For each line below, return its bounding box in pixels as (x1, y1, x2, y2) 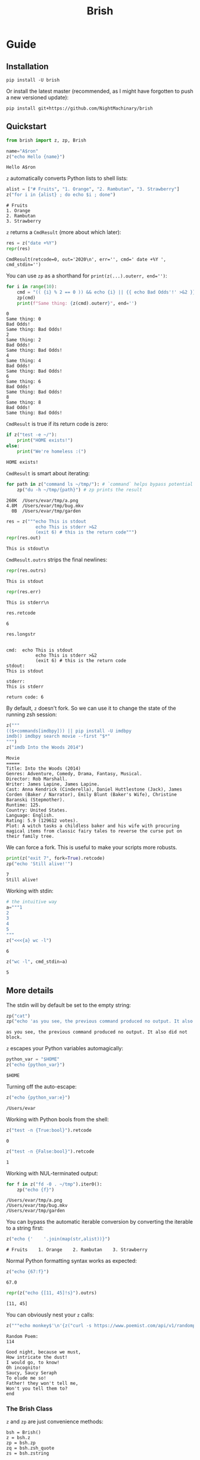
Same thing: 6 (6, 379, 42, 385)
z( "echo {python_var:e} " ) (6, 1094, 70, 1100)
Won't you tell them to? (6, 1386, 68, 1392)
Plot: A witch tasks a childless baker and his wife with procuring (6, 823, 180, 829)
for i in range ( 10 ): (6, 283, 58, 289)
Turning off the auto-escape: (6, 1083, 77, 1090)
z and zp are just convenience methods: (6, 1418, 104, 1425)
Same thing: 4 (6, 358, 42, 364)
